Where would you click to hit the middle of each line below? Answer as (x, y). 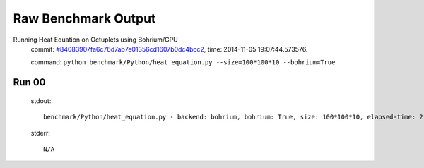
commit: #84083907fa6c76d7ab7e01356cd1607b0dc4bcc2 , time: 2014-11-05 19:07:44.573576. (169, 49)
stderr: (41, 133)
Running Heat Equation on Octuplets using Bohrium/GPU (95, 40)
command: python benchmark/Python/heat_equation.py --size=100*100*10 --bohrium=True (183, 62)
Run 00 (29, 82)
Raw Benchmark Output (84, 18)
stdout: (41, 101)
